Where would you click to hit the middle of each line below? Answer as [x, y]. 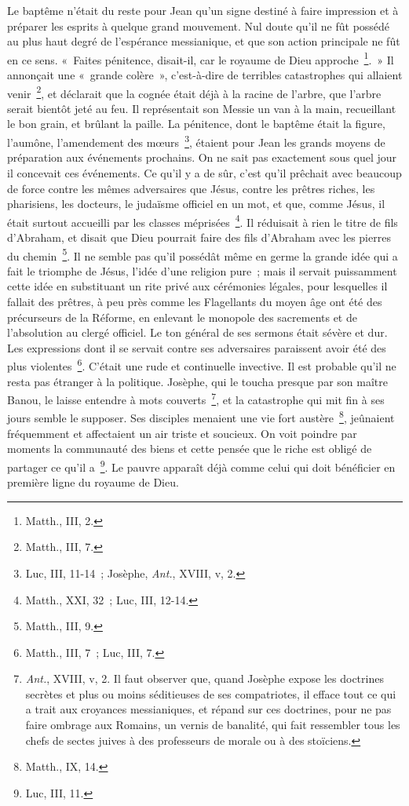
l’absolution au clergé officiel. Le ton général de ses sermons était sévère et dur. [197, 332]
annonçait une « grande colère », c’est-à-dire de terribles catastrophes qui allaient [205, 75]
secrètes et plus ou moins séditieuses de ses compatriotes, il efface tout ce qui [211, 693]
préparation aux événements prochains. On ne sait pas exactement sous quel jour [202, 157]
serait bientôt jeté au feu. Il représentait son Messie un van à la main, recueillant [202, 108]
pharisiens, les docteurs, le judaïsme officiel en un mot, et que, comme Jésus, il [196, 204]
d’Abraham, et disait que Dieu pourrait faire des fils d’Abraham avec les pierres [199, 237]
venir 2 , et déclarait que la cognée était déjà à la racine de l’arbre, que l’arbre [194, 92]
